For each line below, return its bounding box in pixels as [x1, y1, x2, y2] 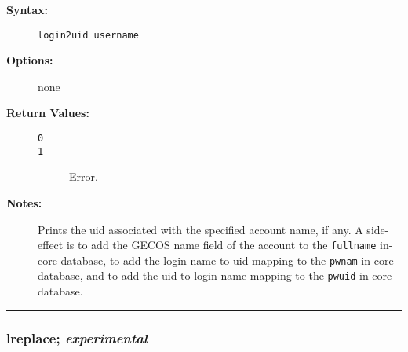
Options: [6, 52, 53, 68]
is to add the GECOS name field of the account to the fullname [66, 236, 377, 253]
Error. [69, 168, 98, 185]
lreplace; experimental [6, 328, 148, 347]
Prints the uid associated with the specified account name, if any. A [38, 221, 363, 237]
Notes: [6, 194, 42, 211]
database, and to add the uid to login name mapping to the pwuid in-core [38, 267, 392, 284]
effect [38, 236, 64, 253]
